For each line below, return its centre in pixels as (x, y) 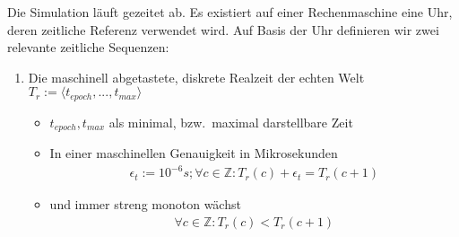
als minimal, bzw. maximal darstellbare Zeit (231, 122)
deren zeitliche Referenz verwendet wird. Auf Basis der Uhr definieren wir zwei (223, 29)
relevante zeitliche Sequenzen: (88, 47)
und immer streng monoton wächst (145, 204)
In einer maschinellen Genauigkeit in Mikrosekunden (194, 153)
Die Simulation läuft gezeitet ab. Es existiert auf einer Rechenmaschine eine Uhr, (230, 12)
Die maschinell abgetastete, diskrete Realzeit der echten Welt (196, 77)
